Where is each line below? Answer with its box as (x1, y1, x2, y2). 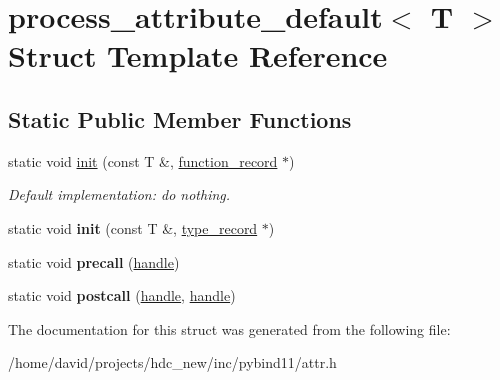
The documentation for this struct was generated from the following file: (8, 318, 451, 339)
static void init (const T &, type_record (8, 217, 258, 238)
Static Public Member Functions (8, 103, 352, 134)
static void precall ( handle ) (8, 251, 180, 272)
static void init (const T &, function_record (8, 150, 278, 171)
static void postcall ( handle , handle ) (8, 285, 236, 306)
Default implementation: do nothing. (8, 184, 231, 205)
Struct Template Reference (8, 35, 388, 76)
